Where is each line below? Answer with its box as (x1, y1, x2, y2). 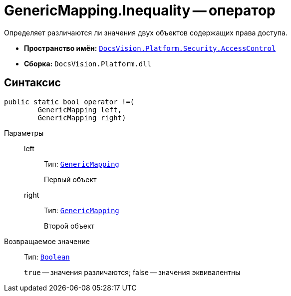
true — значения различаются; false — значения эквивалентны (24, 268, 241, 277)
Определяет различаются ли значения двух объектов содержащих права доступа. (4, 28, 288, 37)
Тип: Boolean (24, 252, 70, 261)
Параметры (4, 128, 44, 137)
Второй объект (44, 221, 95, 230)
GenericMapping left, (37, 105, 122, 114)
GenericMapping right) (37, 113, 126, 122)
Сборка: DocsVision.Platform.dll (24, 59, 152, 68)
